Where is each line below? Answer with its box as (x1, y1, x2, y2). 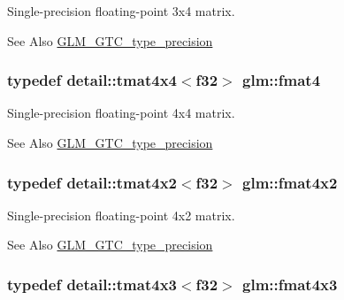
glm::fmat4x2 (242, 171, 338, 193)
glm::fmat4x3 (242, 273, 338, 295)
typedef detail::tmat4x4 (7, 69, 177, 91)
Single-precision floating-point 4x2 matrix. (7, 205, 235, 224)
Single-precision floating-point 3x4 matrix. (7, 2, 235, 19)
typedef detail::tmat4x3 (7, 273, 177, 295)
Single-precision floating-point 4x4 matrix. (7, 104, 235, 122)
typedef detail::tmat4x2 (7, 171, 177, 193)
